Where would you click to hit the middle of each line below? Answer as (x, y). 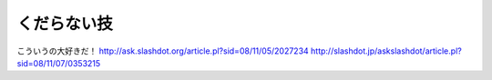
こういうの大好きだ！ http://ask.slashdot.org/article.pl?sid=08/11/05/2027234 (163, 51)
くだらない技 (65, 24)
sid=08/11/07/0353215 (59, 63)
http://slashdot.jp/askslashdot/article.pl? (386, 51)
